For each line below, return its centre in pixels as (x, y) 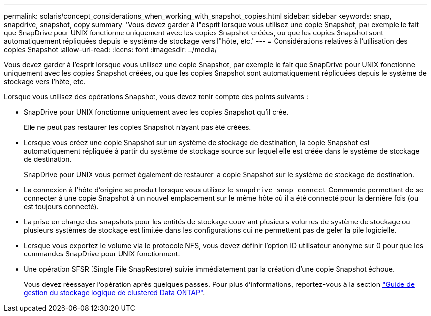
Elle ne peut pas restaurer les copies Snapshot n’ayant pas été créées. (138, 127)
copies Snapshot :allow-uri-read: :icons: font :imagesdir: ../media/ (110, 49)
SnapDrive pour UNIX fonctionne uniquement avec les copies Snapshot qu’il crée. (156, 112)
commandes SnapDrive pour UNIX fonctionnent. (102, 254)
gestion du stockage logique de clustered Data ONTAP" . (114, 293)
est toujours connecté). (61, 206)
